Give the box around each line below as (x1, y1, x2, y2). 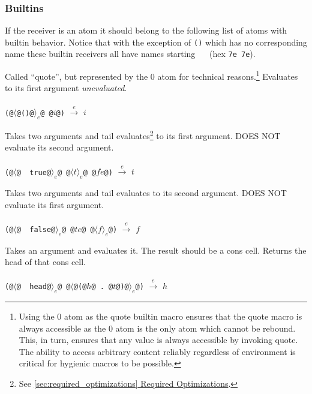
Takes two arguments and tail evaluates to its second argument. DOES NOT (5, 187, 287, 199)
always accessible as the (19, 321, 106, 334)
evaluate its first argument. (5, 198, 104, 210)
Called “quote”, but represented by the (5, 70, 148, 82)
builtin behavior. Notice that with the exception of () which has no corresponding (5, 35, 307, 48)
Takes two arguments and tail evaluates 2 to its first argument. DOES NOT (5, 128, 281, 142)
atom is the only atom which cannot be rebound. (115, 321, 296, 334)
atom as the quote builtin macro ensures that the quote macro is (64, 309, 302, 322)
